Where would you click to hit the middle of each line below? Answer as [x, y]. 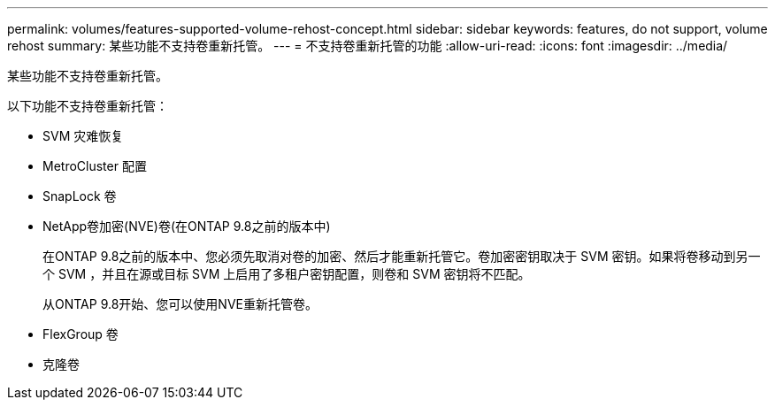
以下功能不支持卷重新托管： [88, 106]
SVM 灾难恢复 [83, 136]
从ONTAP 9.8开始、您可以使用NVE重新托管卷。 [180, 304]
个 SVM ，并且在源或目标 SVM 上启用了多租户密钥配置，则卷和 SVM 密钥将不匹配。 [287, 274]
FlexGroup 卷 [81, 334]
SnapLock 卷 [80, 196]
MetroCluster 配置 [95, 166]
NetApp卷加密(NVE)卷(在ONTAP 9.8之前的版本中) [187, 226]
